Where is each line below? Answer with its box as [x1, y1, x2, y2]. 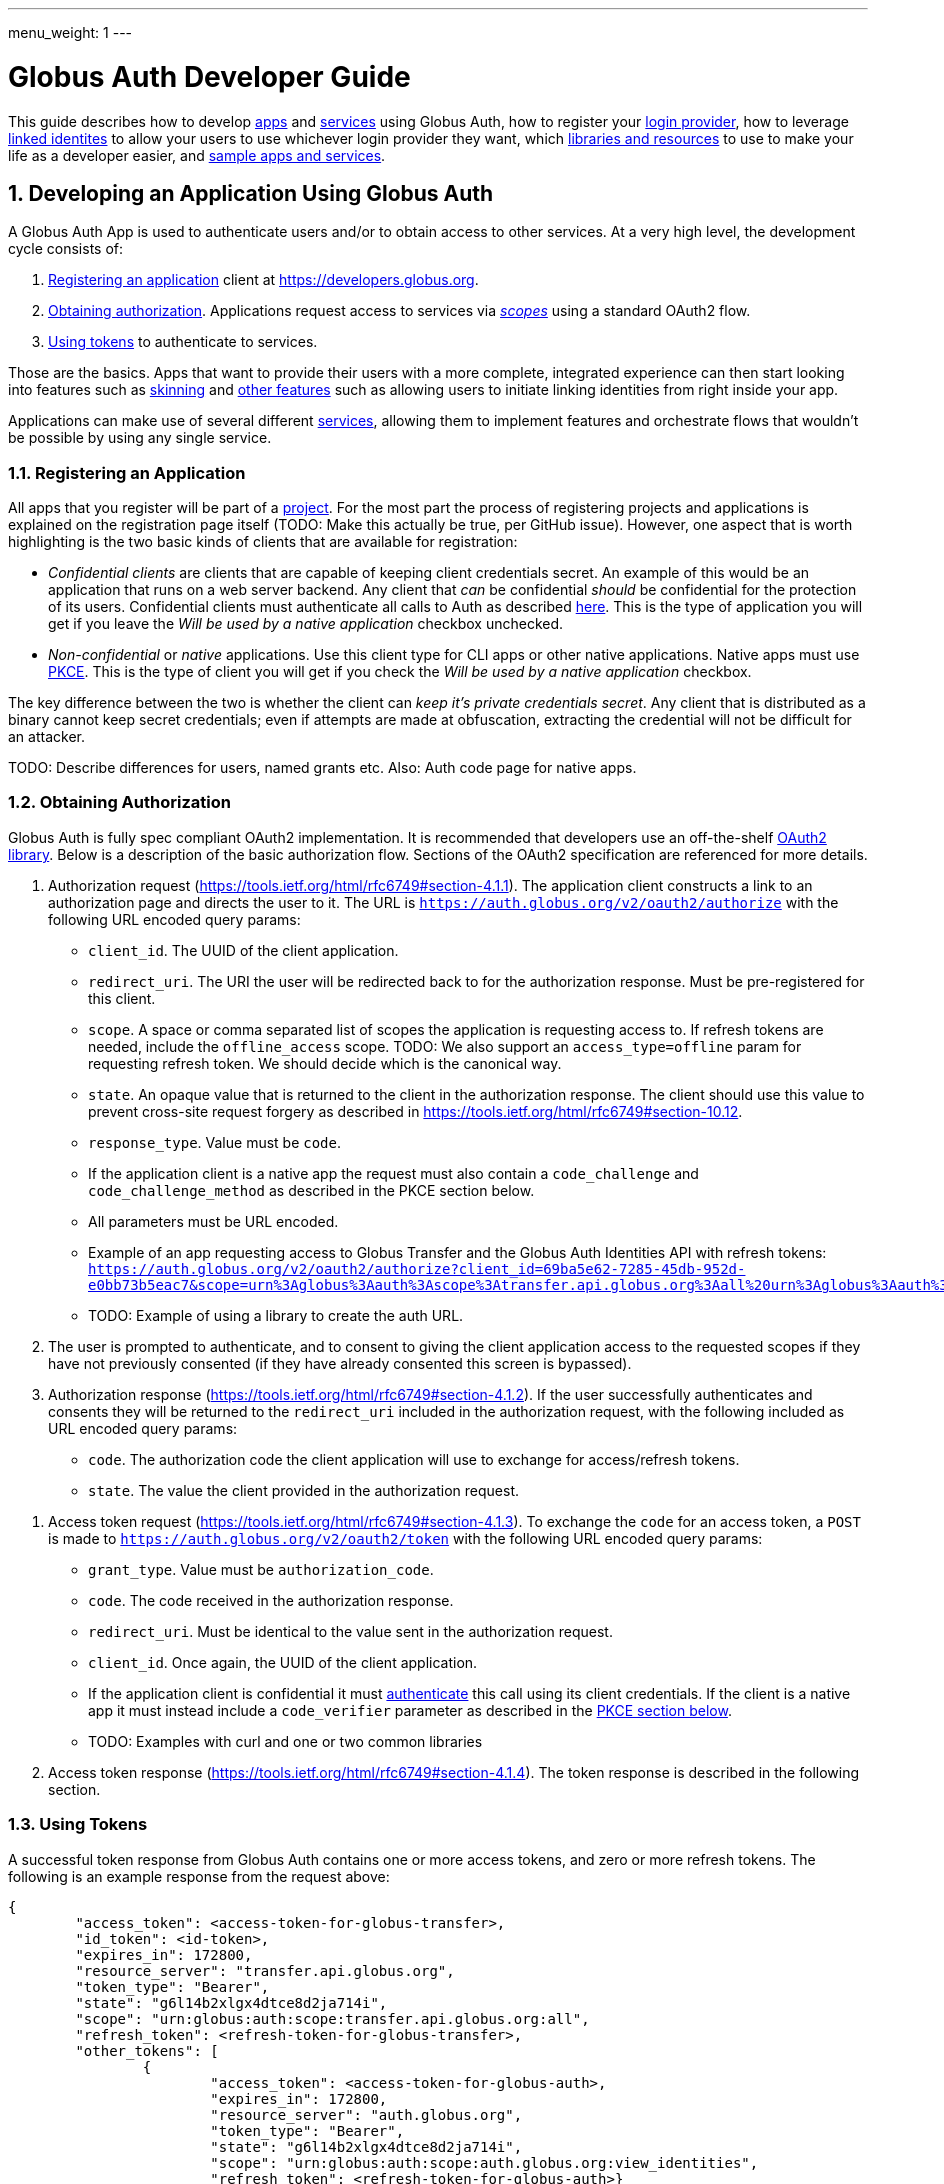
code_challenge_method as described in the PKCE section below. [88, 1181, 535, 1199]
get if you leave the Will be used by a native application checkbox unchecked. [48, 615, 564, 633]
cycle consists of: [8, 240, 124, 258]
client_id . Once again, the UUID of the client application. [88, 1653, 478, 1671]
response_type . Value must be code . [88, 1133, 342, 1151]
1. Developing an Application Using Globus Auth [8, 180, 494, 206]
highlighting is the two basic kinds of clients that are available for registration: [8, 533, 518, 551]
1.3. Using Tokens [8, 1814, 148, 1835]
